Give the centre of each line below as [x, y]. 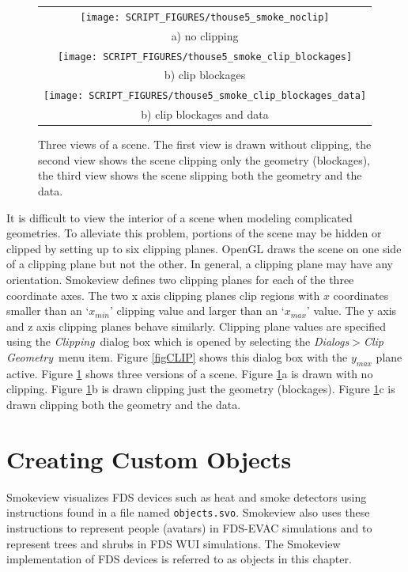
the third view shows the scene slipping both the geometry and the [200, 175]
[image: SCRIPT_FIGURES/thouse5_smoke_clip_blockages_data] [205, 96]
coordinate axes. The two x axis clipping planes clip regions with [163, 295]
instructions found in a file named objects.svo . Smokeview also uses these [188, 512]
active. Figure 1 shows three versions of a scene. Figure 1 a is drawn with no [190, 373]
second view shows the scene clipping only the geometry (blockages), [204, 159]
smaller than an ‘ [48, 311]
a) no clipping [205, 35]
